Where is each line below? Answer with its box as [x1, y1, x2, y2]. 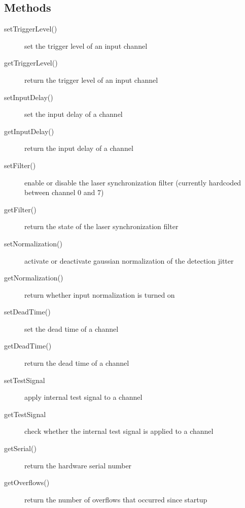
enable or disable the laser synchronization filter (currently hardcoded [24, 177, 241, 187]
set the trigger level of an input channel [24, 40, 148, 51]
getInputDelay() [4, 125, 54, 136]
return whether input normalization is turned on [24, 289, 175, 300]
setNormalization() [4, 238, 62, 248]
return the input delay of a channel [24, 143, 133, 153]
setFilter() [4, 160, 36, 170]
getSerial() [4, 443, 37, 454]
